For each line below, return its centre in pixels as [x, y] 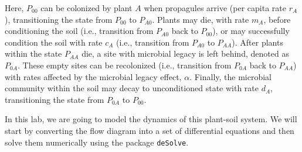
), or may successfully [251, 31]
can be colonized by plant [86, 8]
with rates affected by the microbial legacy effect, [93, 76]
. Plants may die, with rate [201, 19]
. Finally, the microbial [230, 76]
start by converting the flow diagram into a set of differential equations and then [150, 130]
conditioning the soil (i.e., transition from [79, 31]
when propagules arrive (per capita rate [215, 8]
